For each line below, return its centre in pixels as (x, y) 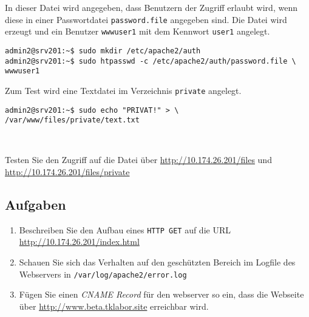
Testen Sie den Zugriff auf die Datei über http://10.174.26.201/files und (138, 160)
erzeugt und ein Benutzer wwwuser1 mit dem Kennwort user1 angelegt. (138, 31)
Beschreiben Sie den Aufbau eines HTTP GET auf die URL (125, 229)
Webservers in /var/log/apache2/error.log (103, 274)
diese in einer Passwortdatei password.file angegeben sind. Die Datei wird (146, 19)
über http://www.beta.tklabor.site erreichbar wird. (114, 306)
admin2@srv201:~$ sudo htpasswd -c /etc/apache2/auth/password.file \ (151, 61)
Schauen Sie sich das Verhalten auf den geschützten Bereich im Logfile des (157, 262)
